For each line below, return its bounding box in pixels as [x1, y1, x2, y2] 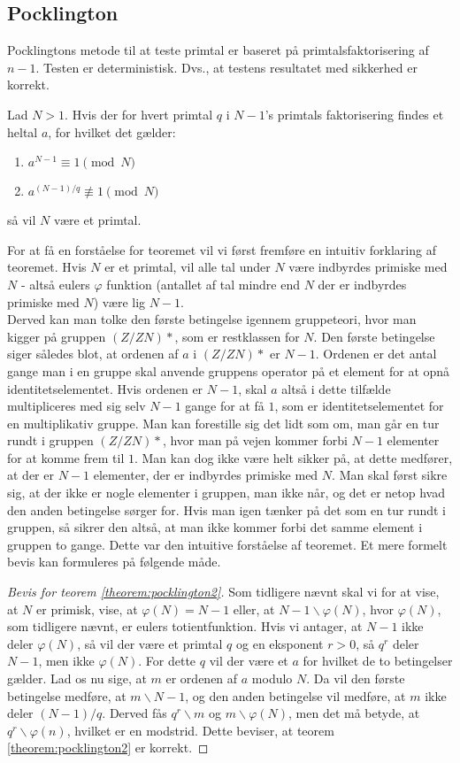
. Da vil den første [306, 669, 405, 688]
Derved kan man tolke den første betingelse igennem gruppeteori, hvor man [7, 310, 417, 328]
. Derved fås [102, 704, 167, 722]
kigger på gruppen [7, 327, 106, 345]
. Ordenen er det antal [315, 344, 437, 363]
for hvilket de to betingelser [303, 651, 453, 670]
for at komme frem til [7, 448, 125, 466]
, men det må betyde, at [288, 704, 420, 722]
